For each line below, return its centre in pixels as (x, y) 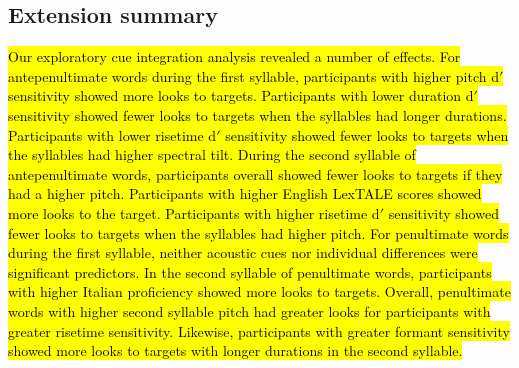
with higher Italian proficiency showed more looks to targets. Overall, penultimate (259, 291)
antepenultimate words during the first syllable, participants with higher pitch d (253, 75)
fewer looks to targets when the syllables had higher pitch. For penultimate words (258, 232)
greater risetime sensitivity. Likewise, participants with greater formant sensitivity (259, 330)
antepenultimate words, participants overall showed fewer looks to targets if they (255, 173)
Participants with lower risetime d (112, 134)
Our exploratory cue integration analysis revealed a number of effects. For (234, 56)
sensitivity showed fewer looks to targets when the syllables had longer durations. (257, 114)
